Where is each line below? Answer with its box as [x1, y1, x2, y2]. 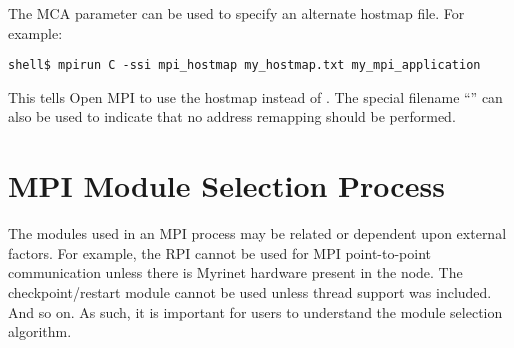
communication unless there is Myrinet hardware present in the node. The [8, 262, 463, 283]
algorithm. [8, 321, 72, 342]
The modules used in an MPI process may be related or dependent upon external [8, 223, 507, 244]
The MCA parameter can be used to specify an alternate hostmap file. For [8, 3, 465, 23]
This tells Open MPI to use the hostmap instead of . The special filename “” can [8, 86, 503, 107]
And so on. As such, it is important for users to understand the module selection [8, 301, 503, 322]
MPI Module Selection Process [8, 165, 445, 206]
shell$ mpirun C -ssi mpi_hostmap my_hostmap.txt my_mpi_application [8, 58, 481, 73]
